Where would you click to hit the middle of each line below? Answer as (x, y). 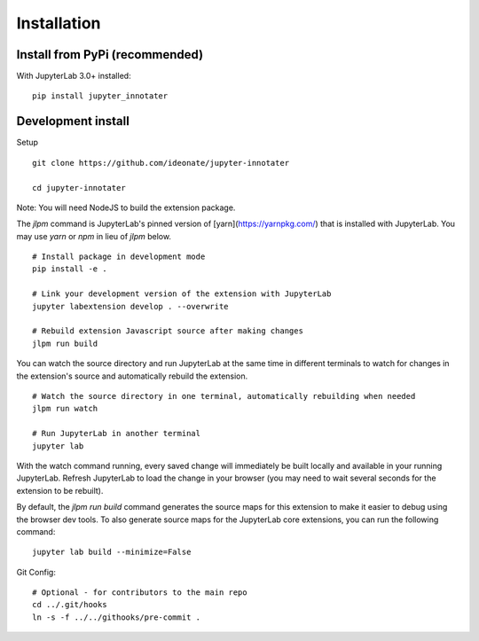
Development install (73, 121)
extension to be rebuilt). (60, 490)
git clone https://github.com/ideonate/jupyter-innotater (161, 163)
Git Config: (36, 572)
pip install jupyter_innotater (100, 96)
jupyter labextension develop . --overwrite (131, 306)
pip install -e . (70, 269)
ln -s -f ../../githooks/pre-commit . (117, 617)
